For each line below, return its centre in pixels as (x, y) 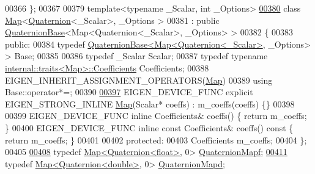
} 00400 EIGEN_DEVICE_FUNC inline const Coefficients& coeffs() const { (149, 127)
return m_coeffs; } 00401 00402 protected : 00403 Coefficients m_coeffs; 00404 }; (156, 140)
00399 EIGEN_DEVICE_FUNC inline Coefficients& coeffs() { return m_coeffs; (156, 116)
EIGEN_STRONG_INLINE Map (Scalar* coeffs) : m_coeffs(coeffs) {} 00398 (150, 103)
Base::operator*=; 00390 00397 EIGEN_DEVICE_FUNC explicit (129, 92)
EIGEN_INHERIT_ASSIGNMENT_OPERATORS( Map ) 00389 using (139, 80)
